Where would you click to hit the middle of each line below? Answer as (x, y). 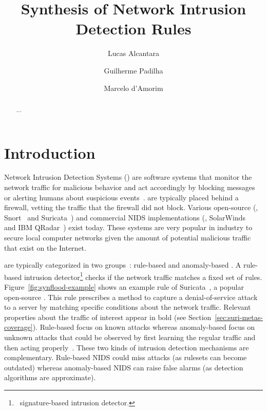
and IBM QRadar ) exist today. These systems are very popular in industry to (128, 227)
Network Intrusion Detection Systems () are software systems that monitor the (128, 177)
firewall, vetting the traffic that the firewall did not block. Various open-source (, (131, 207)
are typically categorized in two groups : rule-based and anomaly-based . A (123, 265)
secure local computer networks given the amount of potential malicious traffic (128, 238)
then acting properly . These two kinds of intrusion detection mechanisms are (127, 347)
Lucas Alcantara (133, 53)
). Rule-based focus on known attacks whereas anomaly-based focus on (144, 327)
